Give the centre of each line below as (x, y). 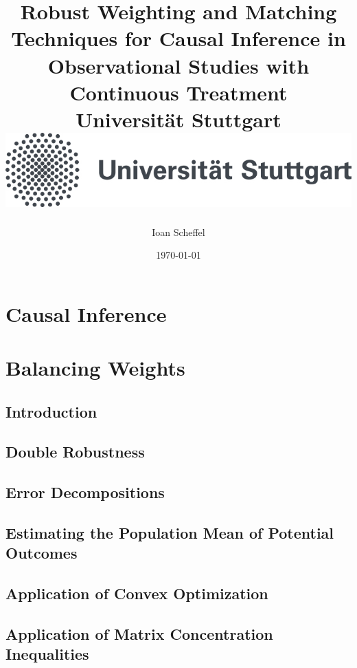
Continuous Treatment (178, 92)
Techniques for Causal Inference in (178, 38)
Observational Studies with (178, 65)
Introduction (51, 411)
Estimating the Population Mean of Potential (170, 533)
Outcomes (42, 553)
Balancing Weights (95, 368)
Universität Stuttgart (178, 119)
